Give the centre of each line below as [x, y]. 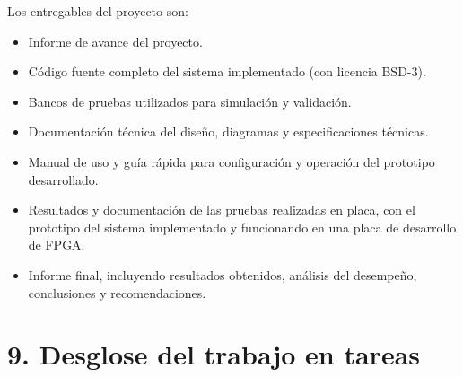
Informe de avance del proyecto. [115, 41]
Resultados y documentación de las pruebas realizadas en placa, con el [222, 210]
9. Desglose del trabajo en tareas [214, 354]
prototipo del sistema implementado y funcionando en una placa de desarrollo [242, 227]
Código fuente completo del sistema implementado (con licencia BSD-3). [227, 71]
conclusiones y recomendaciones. [117, 292]
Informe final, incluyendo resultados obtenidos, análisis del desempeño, [223, 274]
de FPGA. [57, 245]
